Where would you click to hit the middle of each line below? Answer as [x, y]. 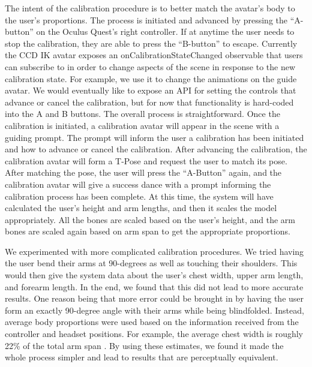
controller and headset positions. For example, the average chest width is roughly [154, 334]
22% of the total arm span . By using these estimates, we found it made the [144, 345]
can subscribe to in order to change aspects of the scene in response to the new [150, 66]
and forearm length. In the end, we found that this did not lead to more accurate [154, 286]
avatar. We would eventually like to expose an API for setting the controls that [151, 90]
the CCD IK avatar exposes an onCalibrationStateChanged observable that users [154, 55]
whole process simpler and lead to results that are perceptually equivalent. [142, 357]
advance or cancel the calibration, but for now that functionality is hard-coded [149, 102]
